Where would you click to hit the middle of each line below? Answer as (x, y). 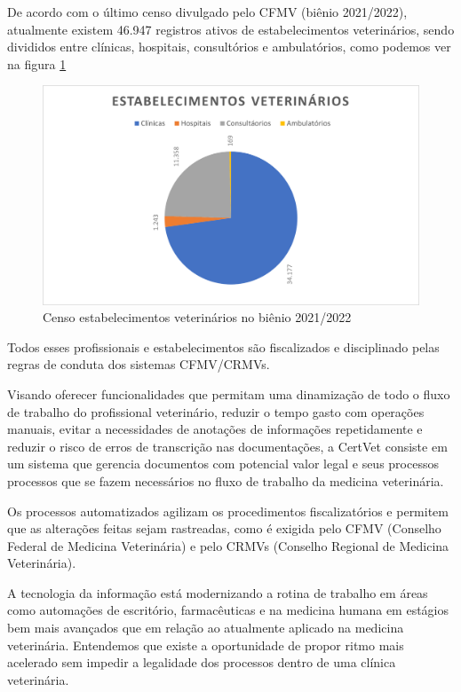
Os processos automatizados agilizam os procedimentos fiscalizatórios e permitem (228, 511)
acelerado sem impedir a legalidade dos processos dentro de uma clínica (202, 662)
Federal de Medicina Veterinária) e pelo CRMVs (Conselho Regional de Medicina (228, 545)
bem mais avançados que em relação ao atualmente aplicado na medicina (206, 628)
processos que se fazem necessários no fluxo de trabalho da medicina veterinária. (226, 480)
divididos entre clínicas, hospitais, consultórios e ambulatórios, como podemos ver (229, 47)
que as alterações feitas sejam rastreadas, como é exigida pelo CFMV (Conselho (224, 528)
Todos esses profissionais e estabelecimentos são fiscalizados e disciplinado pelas (223, 346)
